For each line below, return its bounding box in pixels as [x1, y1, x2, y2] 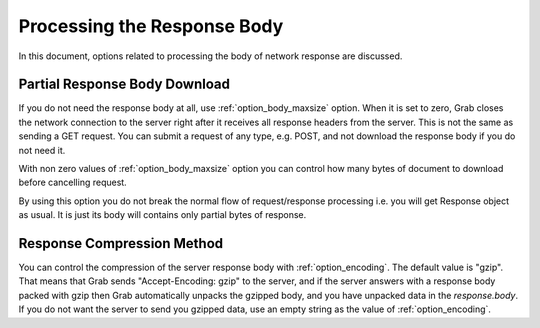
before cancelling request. [18, 176, 127, 189]
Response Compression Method [18, 235, 224, 252]
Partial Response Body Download [18, 76, 230, 93]
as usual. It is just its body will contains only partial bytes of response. [18, 209, 307, 221]
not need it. [18, 144, 66, 156]
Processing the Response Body [18, 15, 284, 37]
